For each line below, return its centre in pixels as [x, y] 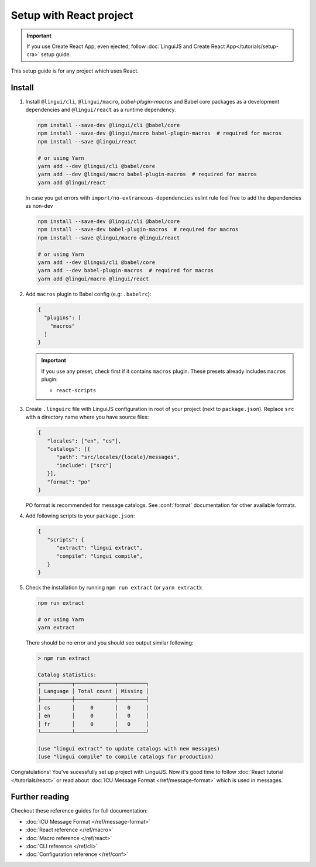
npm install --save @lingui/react [87, 141]
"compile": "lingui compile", [100, 556]
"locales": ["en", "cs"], [84, 441]
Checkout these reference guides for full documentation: [79, 811]
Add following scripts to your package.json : [80, 516]
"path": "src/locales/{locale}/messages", [118, 457]
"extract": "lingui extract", [100, 548]
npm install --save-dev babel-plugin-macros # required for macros [138, 229]
